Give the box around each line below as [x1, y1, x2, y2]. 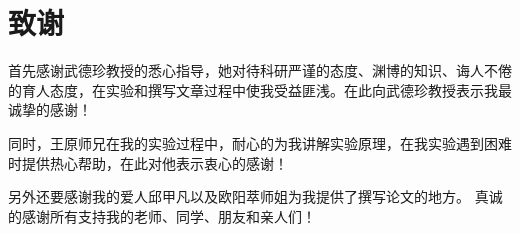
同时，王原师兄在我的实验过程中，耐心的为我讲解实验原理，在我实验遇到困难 [8, 132, 512, 153]
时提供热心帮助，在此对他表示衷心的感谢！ [8, 152, 288, 173]
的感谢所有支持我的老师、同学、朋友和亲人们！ [8, 205, 316, 226]
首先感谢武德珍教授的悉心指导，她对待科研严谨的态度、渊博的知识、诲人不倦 [8, 60, 512, 81]
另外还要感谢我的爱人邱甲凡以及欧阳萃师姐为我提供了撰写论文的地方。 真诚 [8, 186, 503, 207]
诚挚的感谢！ [8, 99, 92, 120]
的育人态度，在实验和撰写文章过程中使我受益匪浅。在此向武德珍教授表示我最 [8, 79, 512, 100]
